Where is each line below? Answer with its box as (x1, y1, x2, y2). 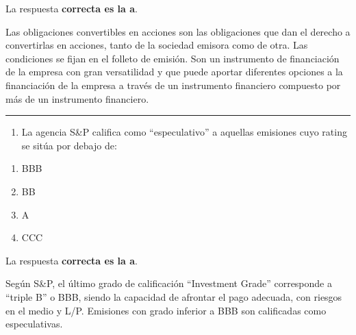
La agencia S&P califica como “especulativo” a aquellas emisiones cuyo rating (21, 125, 347, 139)
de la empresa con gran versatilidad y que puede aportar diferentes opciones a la (5, 64, 343, 79)
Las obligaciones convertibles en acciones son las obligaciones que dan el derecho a (5, 24, 351, 38)
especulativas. (5, 317, 63, 331)
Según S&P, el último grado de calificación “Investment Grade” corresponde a (5, 276, 332, 290)
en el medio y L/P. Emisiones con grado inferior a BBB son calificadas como (5, 303, 327, 317)
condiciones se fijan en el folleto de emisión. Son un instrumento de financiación (5, 51, 340, 65)
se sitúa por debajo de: (21, 138, 117, 152)
